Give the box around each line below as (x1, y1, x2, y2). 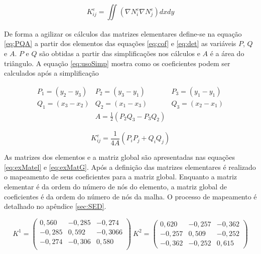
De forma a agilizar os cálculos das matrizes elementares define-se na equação (4, 28, 242, 39)
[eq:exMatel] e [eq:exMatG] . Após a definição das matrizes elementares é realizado (4, 161, 256, 172)
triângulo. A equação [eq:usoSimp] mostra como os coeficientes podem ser (4, 58, 230, 68)
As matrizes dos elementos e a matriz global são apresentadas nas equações (4, 152, 235, 162)
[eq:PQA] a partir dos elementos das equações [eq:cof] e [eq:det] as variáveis (4, 38, 236, 49)
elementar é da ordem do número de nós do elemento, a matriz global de (4, 181, 227, 191)
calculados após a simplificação (4, 68, 99, 78)
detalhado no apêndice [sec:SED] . (4, 201, 106, 211)
